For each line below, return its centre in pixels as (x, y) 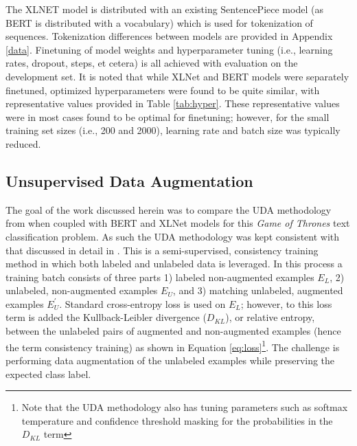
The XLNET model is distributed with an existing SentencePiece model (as (164, 9)
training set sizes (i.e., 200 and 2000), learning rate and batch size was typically (173, 130)
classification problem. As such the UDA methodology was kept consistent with (173, 236)
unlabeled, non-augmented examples (82, 290)
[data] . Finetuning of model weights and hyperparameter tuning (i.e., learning (169, 49)
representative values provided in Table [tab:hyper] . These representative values (173, 103)
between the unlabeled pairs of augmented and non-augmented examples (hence (173, 331)
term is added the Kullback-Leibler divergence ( (106, 317)
